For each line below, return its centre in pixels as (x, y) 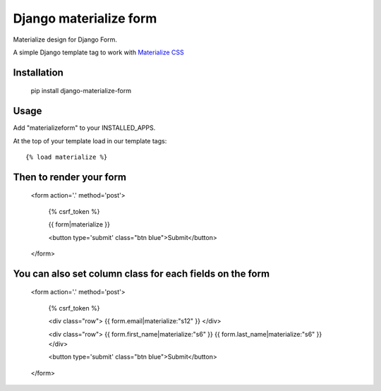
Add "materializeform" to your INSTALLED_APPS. (84, 128)
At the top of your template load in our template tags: (90, 140)
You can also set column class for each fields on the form (141, 273)
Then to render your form (70, 177)
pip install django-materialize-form (81, 91)
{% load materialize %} (67, 157)
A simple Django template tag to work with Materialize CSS (99, 52)
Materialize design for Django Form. (65, 40)
